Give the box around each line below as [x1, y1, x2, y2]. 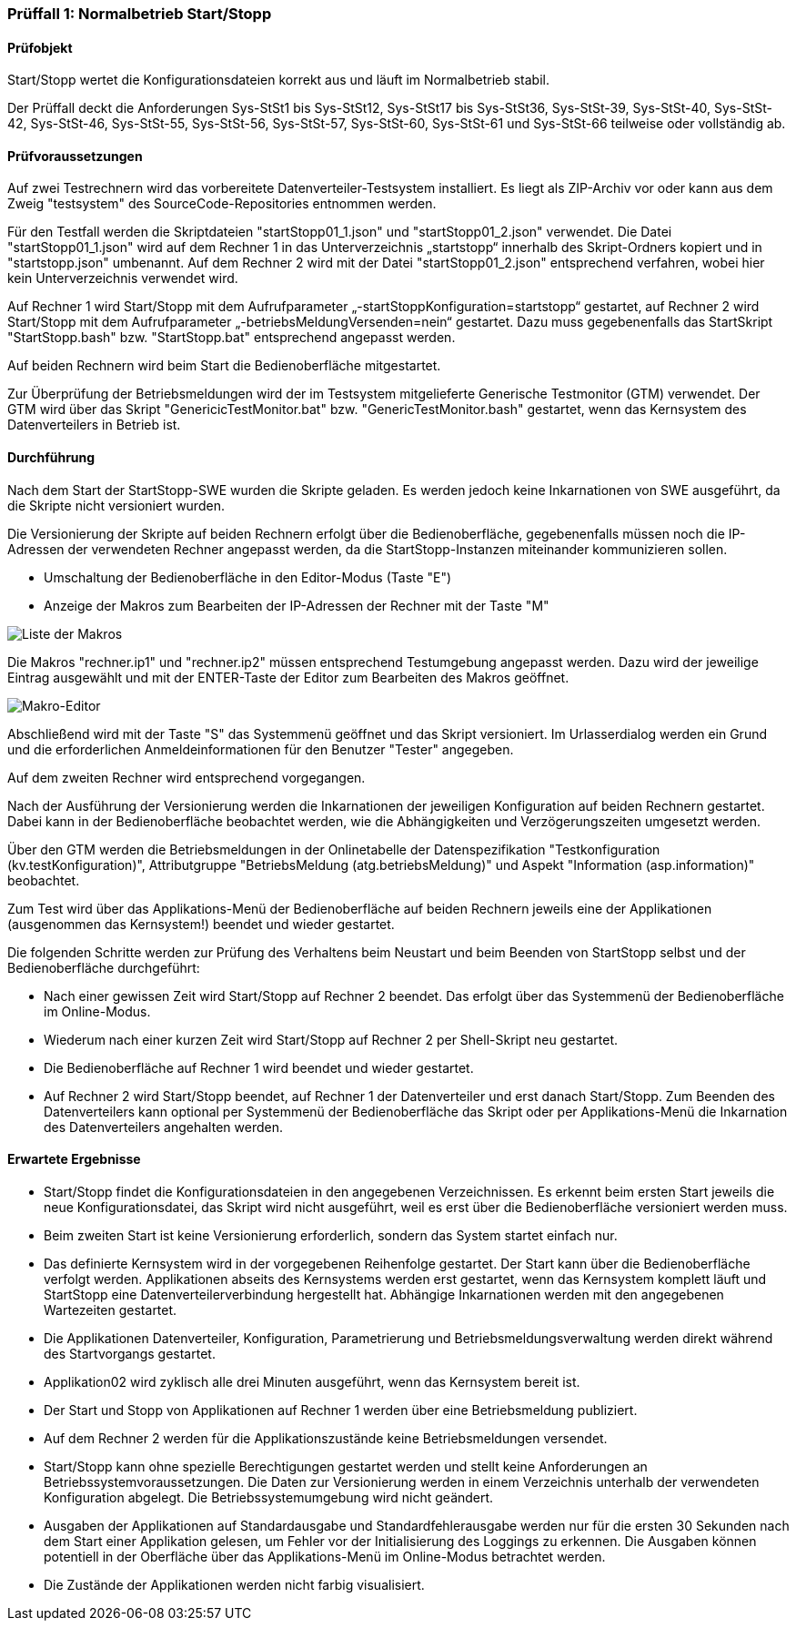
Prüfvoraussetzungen [7, 147, 143, 164]
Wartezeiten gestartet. [44, 1301, 177, 1318]
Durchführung [7, 450, 96, 466]
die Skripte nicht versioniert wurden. [7, 497, 225, 513]
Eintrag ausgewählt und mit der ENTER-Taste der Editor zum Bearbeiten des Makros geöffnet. [7, 669, 569, 685]
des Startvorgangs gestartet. [44, 1345, 216, 1361]
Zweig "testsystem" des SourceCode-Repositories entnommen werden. [7, 196, 437, 212]
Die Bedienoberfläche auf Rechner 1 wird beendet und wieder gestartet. [44, 1059, 474, 1076]
